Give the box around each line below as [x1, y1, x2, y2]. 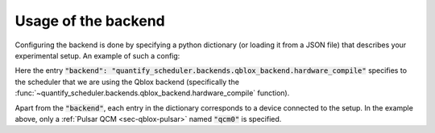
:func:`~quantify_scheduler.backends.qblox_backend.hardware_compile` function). [14, 88, 290, 98]
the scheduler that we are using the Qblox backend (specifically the [14, 77, 239, 87]
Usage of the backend [14, 12, 165, 30]
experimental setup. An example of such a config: [14, 50, 180, 60]
